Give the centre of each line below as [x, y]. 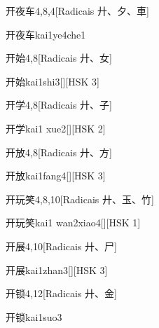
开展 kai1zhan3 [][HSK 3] [57, 269]
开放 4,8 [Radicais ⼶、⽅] [59, 152]
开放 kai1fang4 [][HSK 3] [56, 176]
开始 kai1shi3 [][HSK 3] [53, 81]
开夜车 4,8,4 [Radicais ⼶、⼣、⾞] [77, 11]
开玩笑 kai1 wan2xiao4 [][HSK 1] [73, 223]
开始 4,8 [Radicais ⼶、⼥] [59, 58]
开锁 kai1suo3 [34, 316]
